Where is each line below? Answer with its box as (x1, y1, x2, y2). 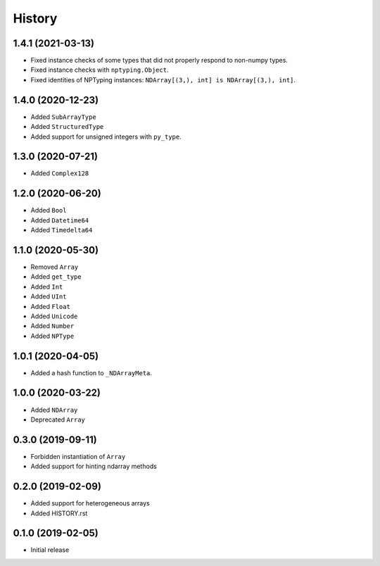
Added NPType (30, 332, 75, 340)
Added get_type (30, 272, 82, 281)
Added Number (30, 322, 75, 330)
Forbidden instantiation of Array (30, 452, 126, 460)
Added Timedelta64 (30, 226, 93, 234)
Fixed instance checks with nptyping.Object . (30, 65, 169, 74)
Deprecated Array (30, 415, 86, 424)
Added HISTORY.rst (30, 509, 88, 517)
